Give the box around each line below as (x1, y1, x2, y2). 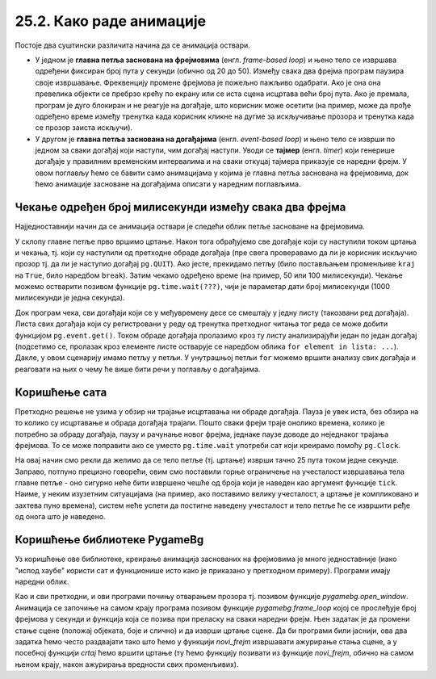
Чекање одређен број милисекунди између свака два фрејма (15, 200, 346, 214)
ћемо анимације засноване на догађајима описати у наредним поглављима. (35, 179, 301, 189)
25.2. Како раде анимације (15, 12, 206, 30)
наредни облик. (15, 576, 69, 586)
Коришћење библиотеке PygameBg (15, 533, 204, 547)
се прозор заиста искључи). (35, 123, 133, 132)
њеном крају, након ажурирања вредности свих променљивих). (15, 659, 239, 669)
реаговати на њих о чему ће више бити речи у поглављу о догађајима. (15, 364, 261, 374)
